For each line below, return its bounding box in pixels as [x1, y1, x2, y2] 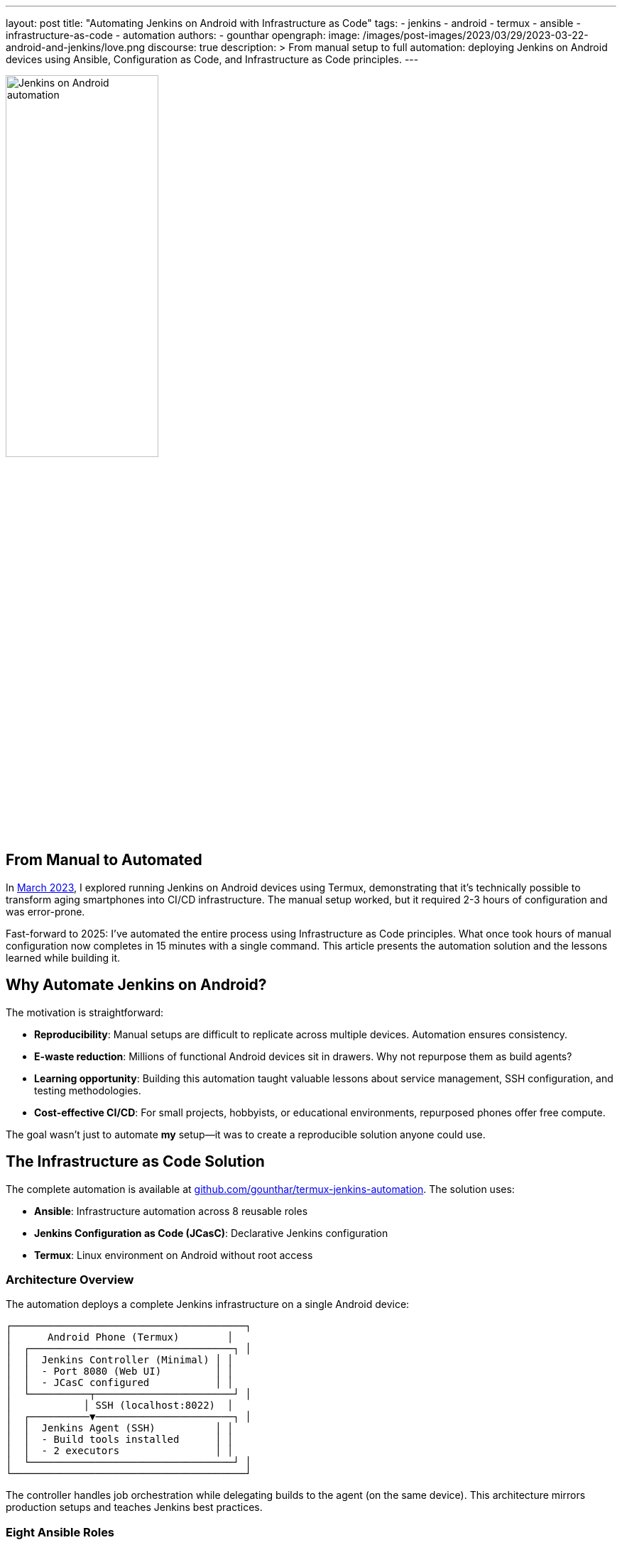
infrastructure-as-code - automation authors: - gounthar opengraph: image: [6, 29, 360, 41]
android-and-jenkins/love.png [6, 41, 146, 53]
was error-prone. [6, 905, 85, 918]
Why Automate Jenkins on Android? [6, 976, 267, 994]
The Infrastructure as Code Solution [6, 1153, 265, 1171]
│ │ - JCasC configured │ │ [6, 1377, 234, 1389]
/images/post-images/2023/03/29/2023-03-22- [362, 29, 589, 41]
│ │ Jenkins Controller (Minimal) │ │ [6, 1354, 234, 1366]
